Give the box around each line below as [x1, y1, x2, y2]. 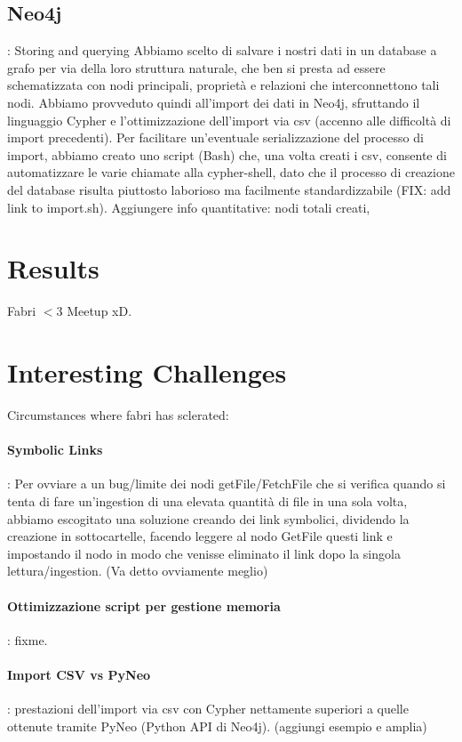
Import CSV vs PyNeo [7, 665, 151, 683]
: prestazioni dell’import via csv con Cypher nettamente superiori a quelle [7, 699, 409, 718]
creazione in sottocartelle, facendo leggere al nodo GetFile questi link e [7, 527, 393, 545]
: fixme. [7, 630, 48, 649]
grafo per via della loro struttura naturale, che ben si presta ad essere [7, 58, 386, 77]
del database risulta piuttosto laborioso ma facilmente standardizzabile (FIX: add [7, 180, 451, 198]
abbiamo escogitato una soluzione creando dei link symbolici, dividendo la [7, 509, 410, 528]
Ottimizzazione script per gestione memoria [7, 596, 281, 615]
